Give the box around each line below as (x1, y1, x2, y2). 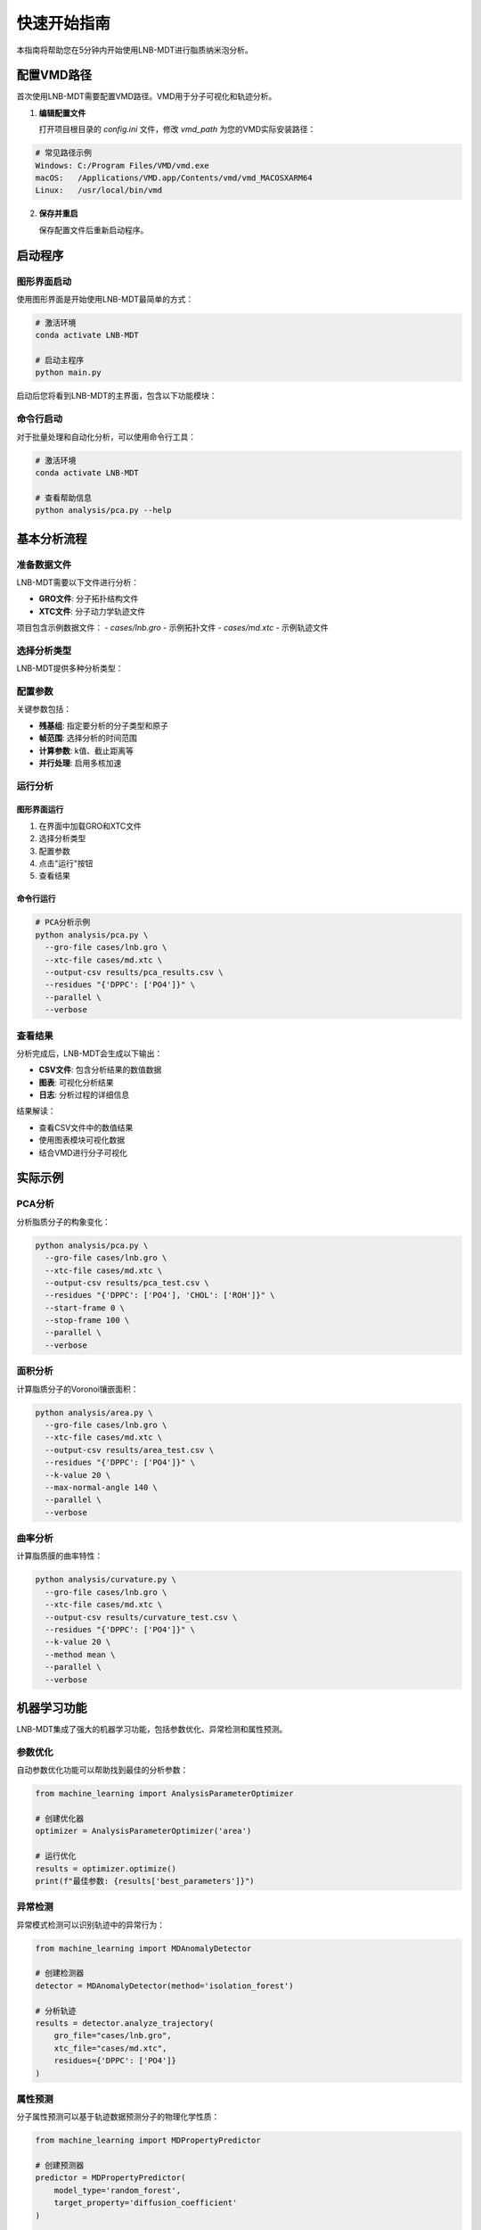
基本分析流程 (16, 531, 87, 546)
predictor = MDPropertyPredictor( (35, 2173, 186, 2183)
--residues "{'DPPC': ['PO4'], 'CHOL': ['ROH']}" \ (45, 1290, 275, 1301)
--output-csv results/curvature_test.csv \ (45, 1612, 238, 1623)
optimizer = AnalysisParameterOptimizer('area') (35, 1826, 252, 1837)
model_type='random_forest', (53, 2185, 182, 2195)
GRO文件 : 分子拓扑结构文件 (38, 593, 139, 604)
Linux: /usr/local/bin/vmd (35, 186, 163, 195)
